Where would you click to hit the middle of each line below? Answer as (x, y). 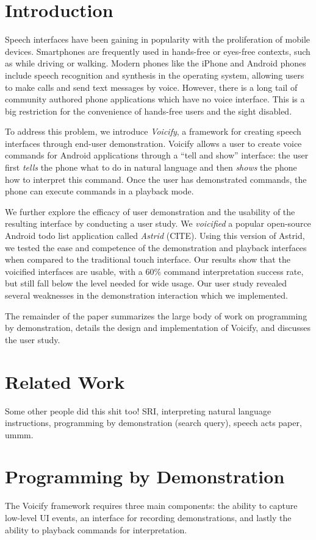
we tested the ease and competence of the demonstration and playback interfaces (156, 247)
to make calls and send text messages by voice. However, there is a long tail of (151, 87)
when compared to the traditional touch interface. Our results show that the (148, 259)
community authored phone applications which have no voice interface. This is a (155, 99)
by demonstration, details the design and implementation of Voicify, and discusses (158, 328)
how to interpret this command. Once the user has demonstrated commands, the (156, 179)
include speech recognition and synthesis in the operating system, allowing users (155, 75)
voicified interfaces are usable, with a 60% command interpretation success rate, (154, 271)
